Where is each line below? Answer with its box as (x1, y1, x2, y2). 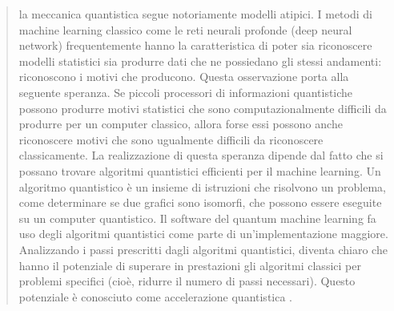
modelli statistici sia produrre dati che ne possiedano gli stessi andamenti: (18, 52, 382, 69)
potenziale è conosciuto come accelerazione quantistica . (18, 288, 293, 305)
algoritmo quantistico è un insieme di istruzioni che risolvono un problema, (18, 178, 387, 195)
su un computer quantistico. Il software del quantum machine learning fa (18, 209, 376, 226)
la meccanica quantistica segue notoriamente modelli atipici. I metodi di (18, 6, 372, 22)
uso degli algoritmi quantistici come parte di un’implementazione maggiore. (18, 225, 388, 242)
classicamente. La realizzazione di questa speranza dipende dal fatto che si (18, 147, 384, 164)
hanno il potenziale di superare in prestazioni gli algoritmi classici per (18, 256, 361, 273)
